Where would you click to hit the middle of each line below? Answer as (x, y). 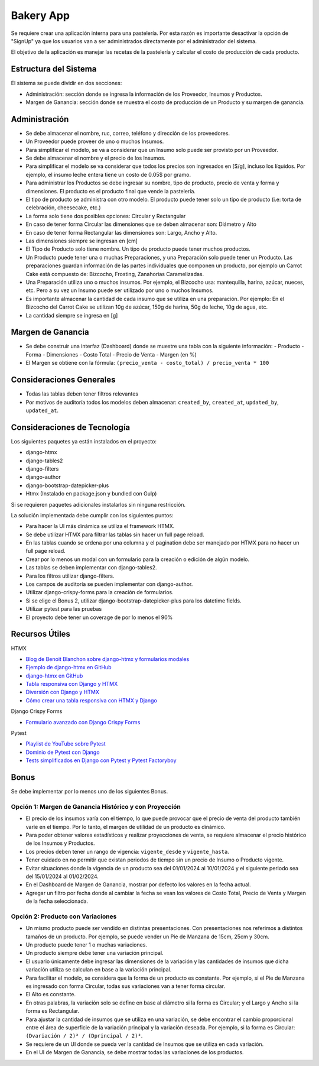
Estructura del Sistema (54, 69)
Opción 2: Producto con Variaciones (64, 916)
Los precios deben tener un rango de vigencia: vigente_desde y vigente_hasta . (128, 851)
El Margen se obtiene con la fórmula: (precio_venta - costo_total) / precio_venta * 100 (147, 363)
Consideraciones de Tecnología (71, 427)
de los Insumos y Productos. (60, 843)
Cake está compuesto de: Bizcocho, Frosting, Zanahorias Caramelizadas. (115, 274)
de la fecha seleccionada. (57, 901)
